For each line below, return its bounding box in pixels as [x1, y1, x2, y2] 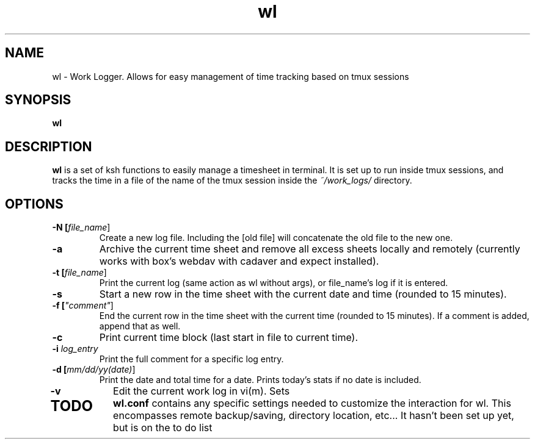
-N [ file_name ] [52, 222, 111, 233]
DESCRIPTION [5, 138, 92, 154]
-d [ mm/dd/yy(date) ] [52, 364, 136, 375]
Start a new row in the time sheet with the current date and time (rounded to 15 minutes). [99, 288, 507, 301]
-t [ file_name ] [52, 267, 107, 278]
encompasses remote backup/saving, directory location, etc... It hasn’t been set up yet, [113, 409, 514, 422]
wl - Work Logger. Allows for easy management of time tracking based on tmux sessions [52, 71, 409, 82]
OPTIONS [5, 196, 64, 212]
